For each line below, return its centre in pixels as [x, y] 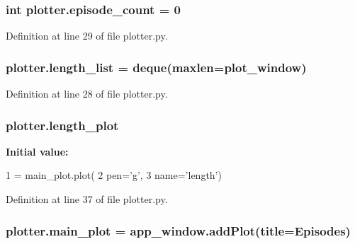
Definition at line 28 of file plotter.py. [87, 94]
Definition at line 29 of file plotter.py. [87, 36]
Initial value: [37, 151]
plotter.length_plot [62, 125]
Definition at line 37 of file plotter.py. [87, 199]
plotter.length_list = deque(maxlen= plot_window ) [156, 67]
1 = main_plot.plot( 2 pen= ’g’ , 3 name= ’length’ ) [114, 175]
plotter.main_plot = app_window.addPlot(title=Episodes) [178, 230]
